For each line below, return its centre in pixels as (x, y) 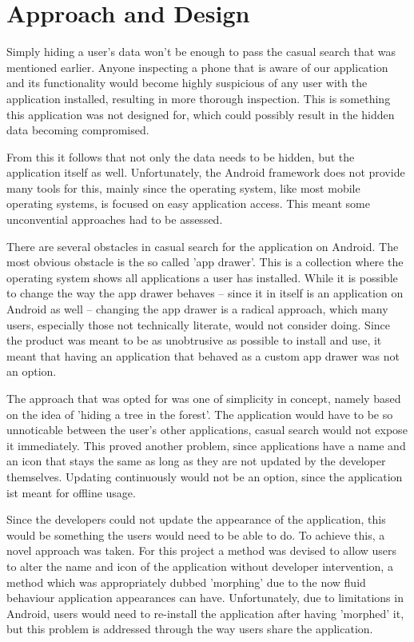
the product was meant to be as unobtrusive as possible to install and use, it (194, 340)
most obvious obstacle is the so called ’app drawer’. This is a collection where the (205, 262)
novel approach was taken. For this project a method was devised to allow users (202, 550)
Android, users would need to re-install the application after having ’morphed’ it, (205, 613)
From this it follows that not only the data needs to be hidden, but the (181, 156)
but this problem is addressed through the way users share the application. (190, 629)
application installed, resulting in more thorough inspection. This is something (199, 98)
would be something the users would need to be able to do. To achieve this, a (196, 534)
